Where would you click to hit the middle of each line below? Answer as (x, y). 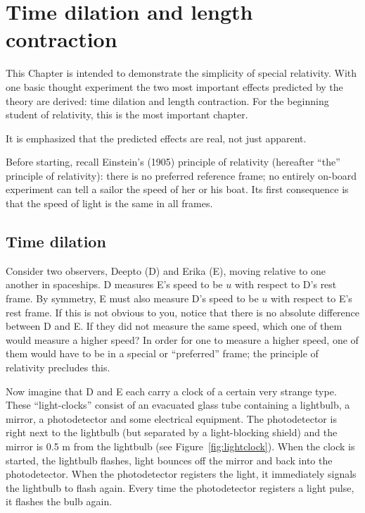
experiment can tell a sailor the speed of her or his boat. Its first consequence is (177, 189)
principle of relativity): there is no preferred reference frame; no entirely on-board (181, 175)
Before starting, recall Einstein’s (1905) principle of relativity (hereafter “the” (173, 162)
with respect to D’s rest (286, 284)
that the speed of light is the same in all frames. (109, 203)
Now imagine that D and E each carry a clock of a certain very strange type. (171, 391)
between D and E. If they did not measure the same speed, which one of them (174, 326)
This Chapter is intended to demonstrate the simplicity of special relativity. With (181, 73)
